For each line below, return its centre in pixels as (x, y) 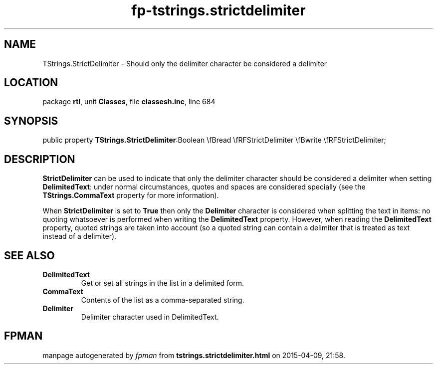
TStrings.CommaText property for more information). (131, 195)
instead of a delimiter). (80, 236)
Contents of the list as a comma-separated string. (163, 300)
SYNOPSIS (31, 121)
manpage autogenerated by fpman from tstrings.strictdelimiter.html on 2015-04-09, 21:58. (194, 355)
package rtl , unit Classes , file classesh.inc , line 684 (129, 102)
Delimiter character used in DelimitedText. (150, 317)
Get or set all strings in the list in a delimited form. (163, 283)
